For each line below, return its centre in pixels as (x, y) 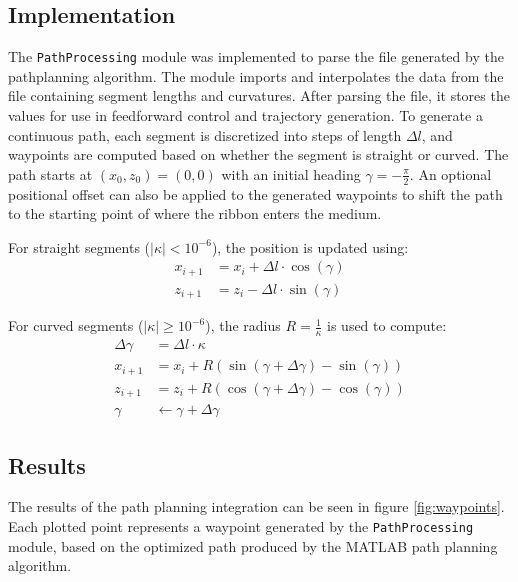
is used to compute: (387, 325)
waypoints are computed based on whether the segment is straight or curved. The (258, 154)
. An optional (450, 173)
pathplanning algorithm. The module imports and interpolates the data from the (256, 75)
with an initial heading (291, 173)
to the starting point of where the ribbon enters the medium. (195, 213)
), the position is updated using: (310, 246)
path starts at (50, 173)
